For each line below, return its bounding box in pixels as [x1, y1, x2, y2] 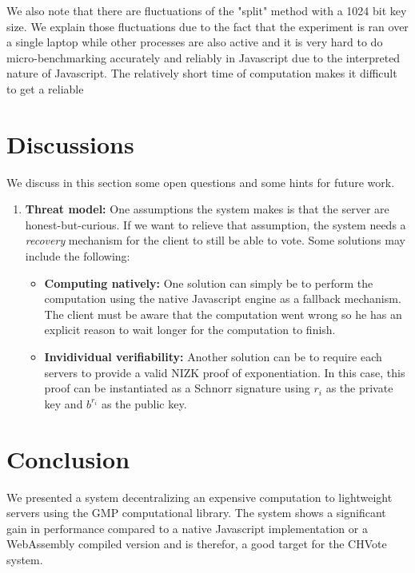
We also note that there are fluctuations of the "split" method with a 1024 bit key [6, 2, 407, 18]
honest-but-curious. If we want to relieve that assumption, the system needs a [25, 216, 406, 233]
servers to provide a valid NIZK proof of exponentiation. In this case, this [44, 364, 405, 380]
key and [44, 395, 83, 412]
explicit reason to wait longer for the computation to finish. [44, 321, 336, 338]
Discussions [6, 127, 134, 160]
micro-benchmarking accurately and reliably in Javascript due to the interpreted [6, 49, 401, 66]
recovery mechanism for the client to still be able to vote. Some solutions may [25, 232, 405, 249]
